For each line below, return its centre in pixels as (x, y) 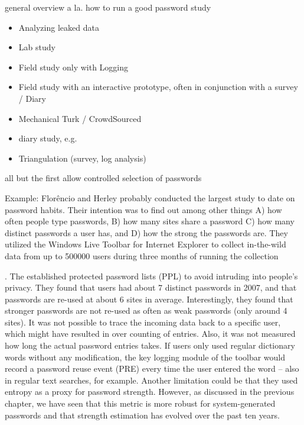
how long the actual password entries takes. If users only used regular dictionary (150, 345)
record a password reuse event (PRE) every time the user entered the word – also (152, 368)
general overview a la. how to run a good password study (108, 7)
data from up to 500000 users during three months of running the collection (142, 255)
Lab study (37, 47)
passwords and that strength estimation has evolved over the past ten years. (142, 415)
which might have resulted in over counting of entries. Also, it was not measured (150, 334)
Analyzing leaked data (59, 27)
